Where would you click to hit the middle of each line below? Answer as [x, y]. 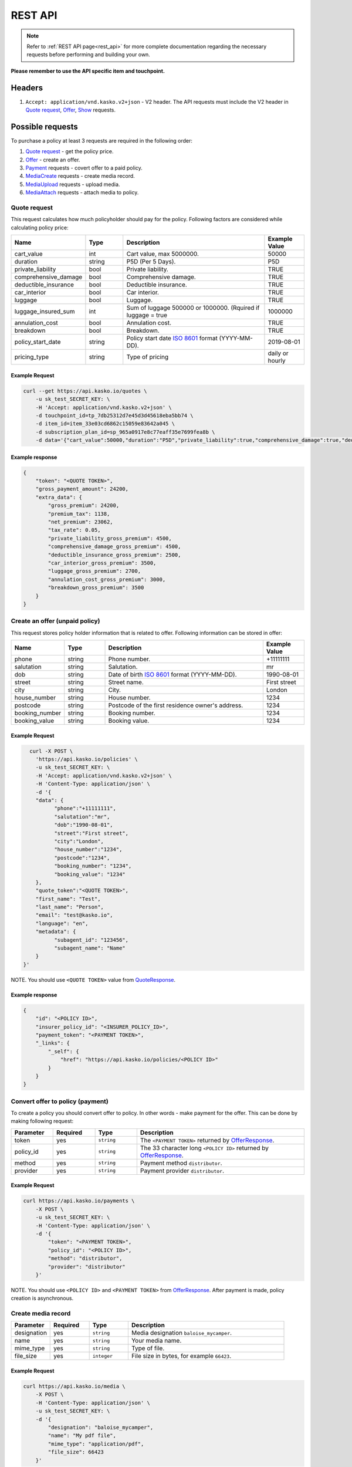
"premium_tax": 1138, [79, 514]
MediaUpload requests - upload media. [73, 184]
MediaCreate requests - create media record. [80, 176]
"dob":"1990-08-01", [84, 825]
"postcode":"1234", [82, 858]
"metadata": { [56, 932]
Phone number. [129, 659]
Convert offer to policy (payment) [60, 1101]
